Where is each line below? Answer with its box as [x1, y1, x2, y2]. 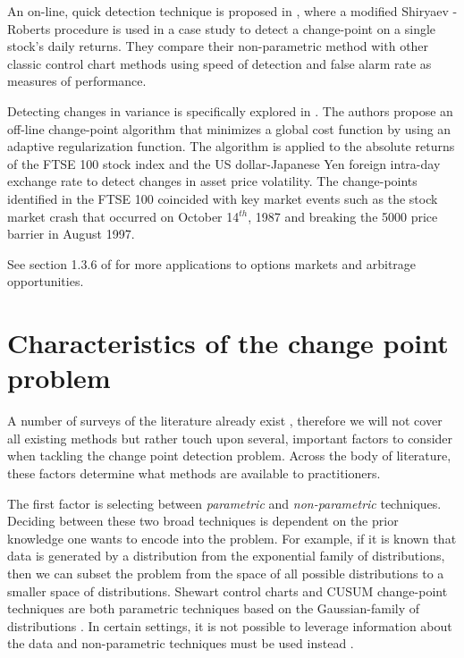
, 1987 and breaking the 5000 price [248, 207, 438, 225]
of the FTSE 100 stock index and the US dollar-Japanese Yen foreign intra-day [7, 154, 441, 173]
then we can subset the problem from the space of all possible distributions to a [7, 563, 444, 582]
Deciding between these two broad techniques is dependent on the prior [7, 511, 399, 530]
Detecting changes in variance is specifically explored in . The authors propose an [7, 101, 453, 120]
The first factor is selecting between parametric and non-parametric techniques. [7, 493, 442, 512]
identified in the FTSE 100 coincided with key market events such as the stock [7, 189, 438, 207]
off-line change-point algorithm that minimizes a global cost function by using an [7, 119, 451, 138]
